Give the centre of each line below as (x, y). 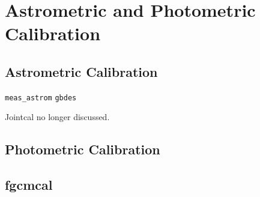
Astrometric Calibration (81, 71)
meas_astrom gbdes (41, 98)
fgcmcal (29, 185)
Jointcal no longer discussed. (57, 117)
